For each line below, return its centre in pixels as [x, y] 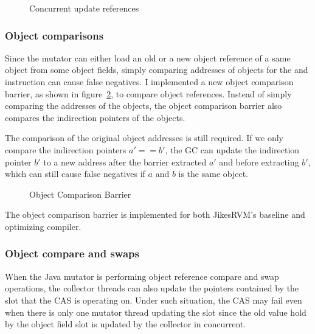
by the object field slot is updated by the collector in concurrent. [126, 324]
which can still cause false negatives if [75, 174]
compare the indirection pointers [66, 149]
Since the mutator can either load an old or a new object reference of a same [148, 57]
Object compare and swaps [72, 253]
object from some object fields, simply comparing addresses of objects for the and [157, 70]
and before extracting [259, 162]
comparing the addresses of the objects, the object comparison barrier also [144, 106]
